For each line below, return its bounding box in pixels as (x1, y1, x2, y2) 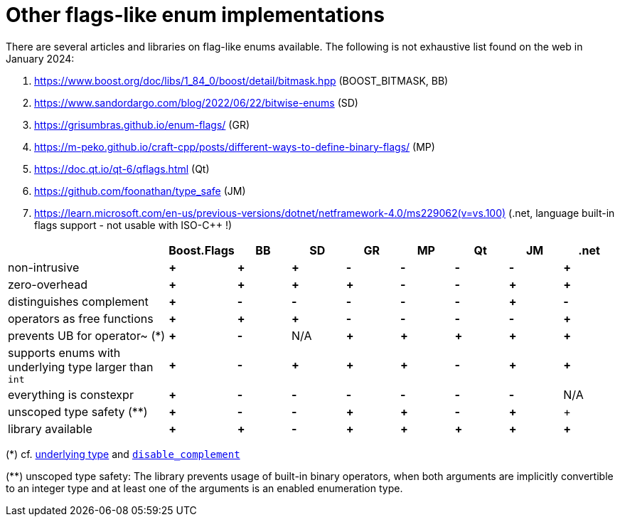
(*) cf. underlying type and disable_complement (6, 447, 240, 460)
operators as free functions (8, 311, 154, 326)
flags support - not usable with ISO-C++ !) (34, 218, 232, 231)
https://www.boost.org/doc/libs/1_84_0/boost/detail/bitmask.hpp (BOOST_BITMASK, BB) (34, 74, 449, 87)
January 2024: (6, 52, 75, 65)
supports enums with (8, 345, 121, 360)
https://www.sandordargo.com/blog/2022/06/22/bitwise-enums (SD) (34, 96, 358, 109)
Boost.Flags (169, 243, 235, 257)
